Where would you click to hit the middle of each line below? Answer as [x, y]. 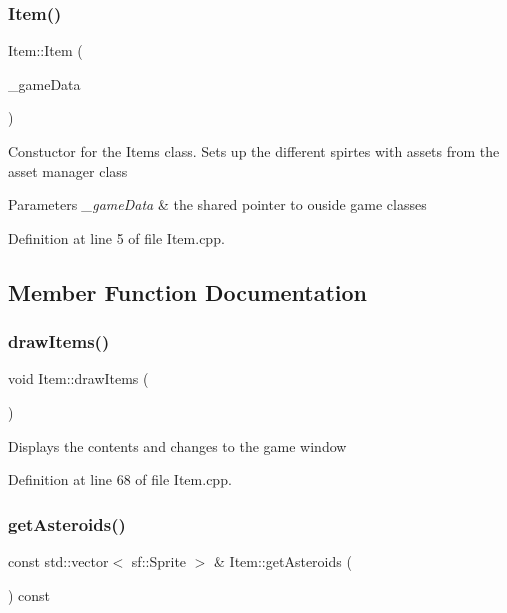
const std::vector [58, 560]
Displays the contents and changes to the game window [177, 445]
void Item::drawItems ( [78, 378]
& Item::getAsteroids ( [283, 560]
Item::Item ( [45, 50]
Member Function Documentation [188, 291]
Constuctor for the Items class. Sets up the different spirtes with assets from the [254, 151]
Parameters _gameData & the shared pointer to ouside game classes [217, 204]
